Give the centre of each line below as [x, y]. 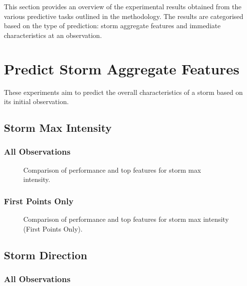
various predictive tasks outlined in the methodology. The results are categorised [124, 16]
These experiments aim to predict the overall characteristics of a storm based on [123, 92]
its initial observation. [36, 101]
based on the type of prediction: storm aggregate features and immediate [112, 26]
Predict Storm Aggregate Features [122, 68]
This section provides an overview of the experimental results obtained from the [123, 6]
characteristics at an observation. [53, 35]
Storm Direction [46, 255]
